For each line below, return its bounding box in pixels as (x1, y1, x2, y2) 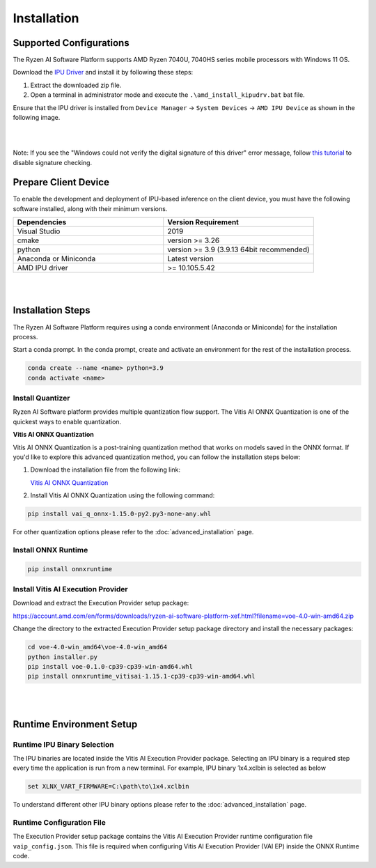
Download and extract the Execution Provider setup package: (13, 599, 189, 607)
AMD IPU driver (17, 263, 69, 273)
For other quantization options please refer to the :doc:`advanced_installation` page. (13, 528, 254, 536)
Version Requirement (167, 217, 240, 227)
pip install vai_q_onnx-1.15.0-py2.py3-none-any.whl (27, 510, 212, 518)
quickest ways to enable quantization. (13, 417, 122, 426)
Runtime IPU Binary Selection (13, 739, 114, 749)
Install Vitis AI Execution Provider (13, 584, 128, 594)
